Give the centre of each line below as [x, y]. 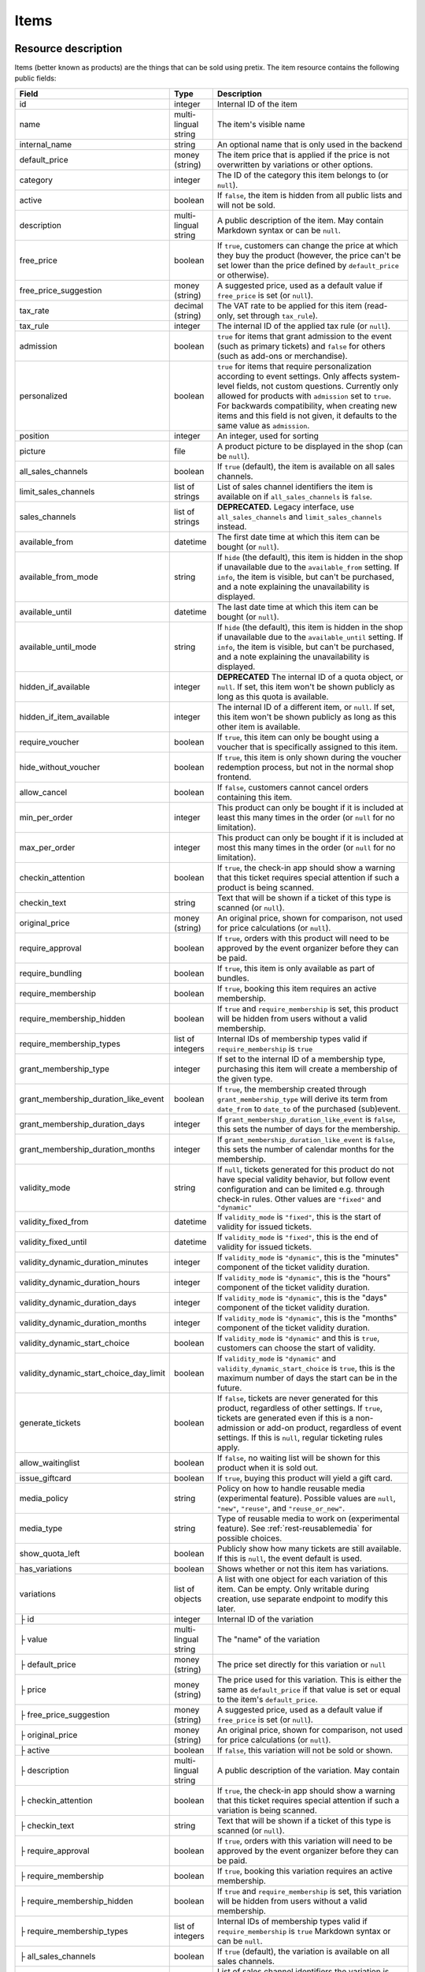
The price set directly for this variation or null [301, 1664]
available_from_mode [59, 577]
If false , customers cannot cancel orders [293, 787]
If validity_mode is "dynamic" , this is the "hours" [304, 1277]
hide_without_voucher [60, 767]
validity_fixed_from [54, 1221]
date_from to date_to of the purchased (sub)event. [309, 1108]
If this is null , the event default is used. [289, 1558]
